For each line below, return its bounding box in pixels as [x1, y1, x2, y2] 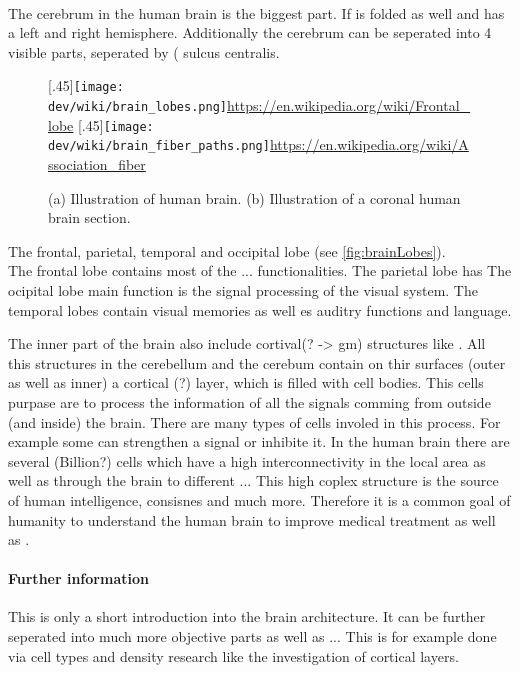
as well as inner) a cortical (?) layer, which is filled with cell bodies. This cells [8, 372, 484, 393]
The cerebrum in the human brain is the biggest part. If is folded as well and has [8, 2, 505, 23]
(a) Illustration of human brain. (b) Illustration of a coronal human [48, 187, 461, 208]
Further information [8, 568, 149, 589]
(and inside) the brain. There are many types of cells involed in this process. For [8, 411, 501, 432]
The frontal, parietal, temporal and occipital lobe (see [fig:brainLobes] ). [8, 240, 446, 261]
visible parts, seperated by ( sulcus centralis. [8, 41, 280, 62]
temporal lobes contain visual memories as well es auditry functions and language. [8, 299, 512, 320]
